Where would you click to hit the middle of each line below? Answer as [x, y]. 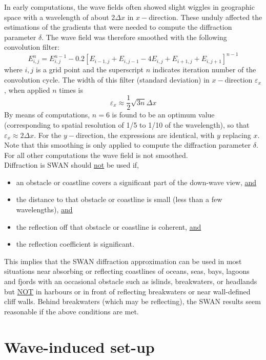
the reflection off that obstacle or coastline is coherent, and [109, 226]
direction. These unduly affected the [206, 17]
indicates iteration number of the [204, 69]
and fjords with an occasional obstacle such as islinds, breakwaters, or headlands [131, 281]
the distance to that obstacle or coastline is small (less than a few [119, 199]
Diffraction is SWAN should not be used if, [71, 165]
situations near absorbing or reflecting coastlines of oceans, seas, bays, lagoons [127, 271]
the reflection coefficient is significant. [75, 244]
